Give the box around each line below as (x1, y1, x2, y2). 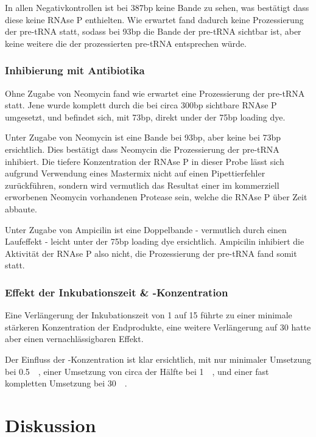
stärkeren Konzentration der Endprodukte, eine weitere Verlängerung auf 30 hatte (5, 320, 311, 333)
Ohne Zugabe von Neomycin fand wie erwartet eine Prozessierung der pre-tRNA (5, 86, 305, 99)
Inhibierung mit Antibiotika (5, 63, 145, 78)
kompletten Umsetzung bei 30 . (5, 377, 127, 390)
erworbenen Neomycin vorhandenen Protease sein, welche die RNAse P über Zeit (5, 191, 307, 203)
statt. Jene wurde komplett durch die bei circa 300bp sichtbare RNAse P (5, 99, 277, 111)
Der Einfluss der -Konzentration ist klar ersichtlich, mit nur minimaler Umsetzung (5, 352, 312, 365)
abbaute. (5, 202, 37, 215)
